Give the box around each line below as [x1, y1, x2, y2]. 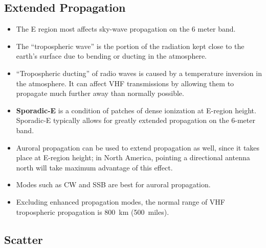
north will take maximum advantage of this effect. [16, 162, 173, 172]
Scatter [4, 231, 43, 247]
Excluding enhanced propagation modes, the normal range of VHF [16, 196, 225, 207]
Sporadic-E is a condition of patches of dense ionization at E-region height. [16, 105, 256, 115]
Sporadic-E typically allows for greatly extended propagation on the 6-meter [16, 115, 255, 126]
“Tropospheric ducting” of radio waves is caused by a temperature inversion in [16, 67, 262, 78]
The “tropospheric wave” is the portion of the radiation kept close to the [16, 40, 245, 51]
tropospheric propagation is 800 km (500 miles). [16, 206, 169, 217]
